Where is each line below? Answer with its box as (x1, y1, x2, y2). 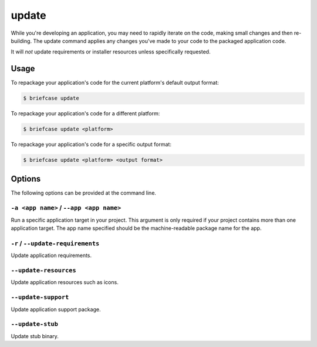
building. (11, 37, 32, 44)
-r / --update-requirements (11, 239, 100, 247)
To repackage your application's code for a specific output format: (11, 141, 171, 148)
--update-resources (11, 266, 76, 275)
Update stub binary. (11, 332, 59, 339)
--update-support (11, 293, 69, 301)
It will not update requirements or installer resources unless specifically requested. (11, 48, 211, 55)
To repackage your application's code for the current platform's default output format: (11, 79, 220, 86)
